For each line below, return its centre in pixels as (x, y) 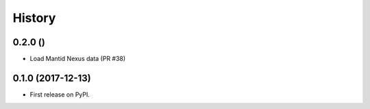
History (34, 18)
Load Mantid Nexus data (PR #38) (78, 59)
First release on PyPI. (60, 94)
